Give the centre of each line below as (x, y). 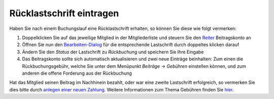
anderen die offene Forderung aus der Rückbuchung (77, 73)
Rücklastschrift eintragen (64, 13)
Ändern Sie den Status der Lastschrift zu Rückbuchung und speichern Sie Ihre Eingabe (113, 52)
